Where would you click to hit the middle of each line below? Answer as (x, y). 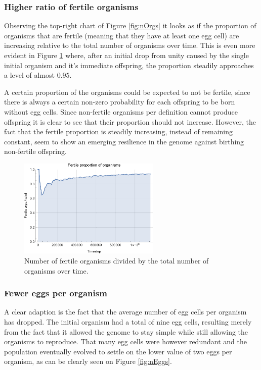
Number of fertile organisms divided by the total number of (117, 260)
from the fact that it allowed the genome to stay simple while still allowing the (126, 331)
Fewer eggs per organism (56, 293)
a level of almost (30, 75)
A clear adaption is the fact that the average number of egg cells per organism (125, 312)
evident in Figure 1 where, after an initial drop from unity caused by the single (126, 55)
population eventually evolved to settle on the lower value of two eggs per (118, 351)
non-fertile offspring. (35, 151)
